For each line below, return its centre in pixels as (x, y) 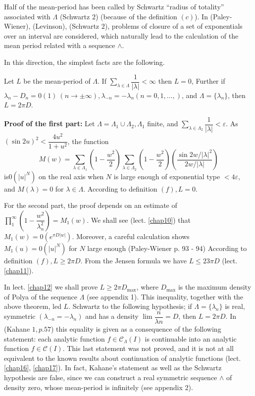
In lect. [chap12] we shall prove (51, 287)
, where (147, 287)
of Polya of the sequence (41, 296)
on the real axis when (71, 176)
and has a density (112, 316)
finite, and (163, 124)
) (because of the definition (136, 16)
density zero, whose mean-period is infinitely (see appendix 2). (99, 387)
